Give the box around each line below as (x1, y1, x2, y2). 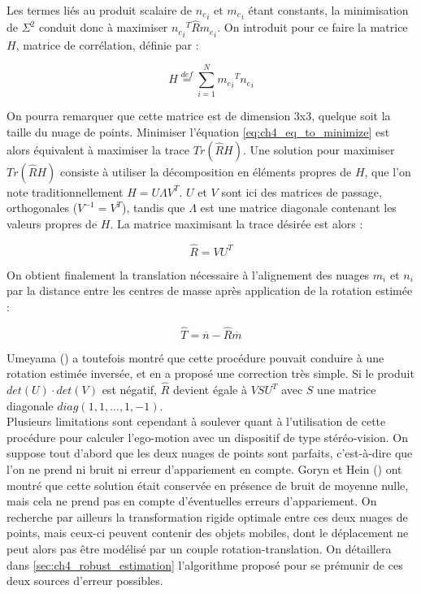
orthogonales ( (7, 199, 78, 216)
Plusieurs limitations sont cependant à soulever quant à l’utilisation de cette (7, 413, 386, 430)
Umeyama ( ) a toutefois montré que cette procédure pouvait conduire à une (7, 349, 384, 366)
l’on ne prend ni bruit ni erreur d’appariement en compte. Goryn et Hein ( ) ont (7, 461, 402, 477)
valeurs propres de (7, 215, 98, 232)
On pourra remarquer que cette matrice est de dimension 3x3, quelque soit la (7, 107, 391, 124)
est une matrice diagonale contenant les (200, 199, 397, 216)
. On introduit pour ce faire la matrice (217, 19, 408, 36)
